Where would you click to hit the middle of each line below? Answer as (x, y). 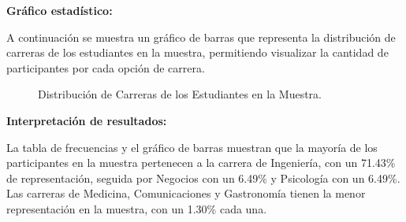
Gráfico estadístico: (60, 10)
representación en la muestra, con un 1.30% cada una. (137, 208)
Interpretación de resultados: (87, 120)
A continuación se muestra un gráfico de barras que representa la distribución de (201, 37)
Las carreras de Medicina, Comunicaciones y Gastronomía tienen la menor (186, 193)
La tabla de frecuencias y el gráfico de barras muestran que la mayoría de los (192, 147)
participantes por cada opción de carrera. (106, 67)
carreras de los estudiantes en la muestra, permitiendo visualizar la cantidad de (197, 52)
